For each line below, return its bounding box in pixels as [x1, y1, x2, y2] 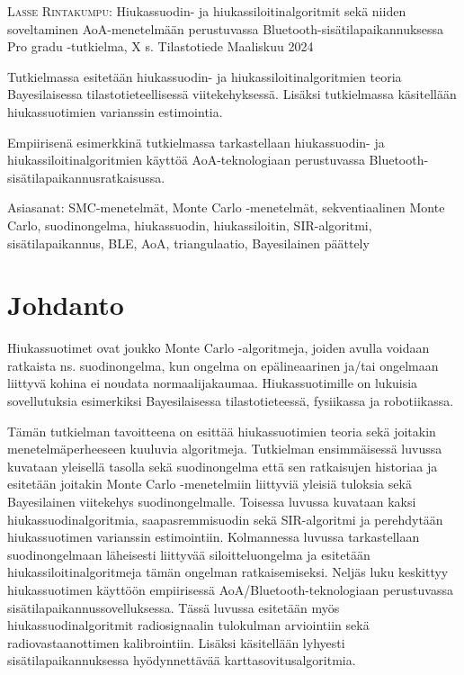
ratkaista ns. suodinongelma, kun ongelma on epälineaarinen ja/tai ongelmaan [7, 355, 439, 374]
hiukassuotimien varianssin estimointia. [7, 102, 223, 121]
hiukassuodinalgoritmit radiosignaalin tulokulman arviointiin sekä [7, 616, 370, 634]
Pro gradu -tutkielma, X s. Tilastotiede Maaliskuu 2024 [7, 37, 314, 56]
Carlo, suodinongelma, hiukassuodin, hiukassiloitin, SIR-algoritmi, [7, 215, 372, 234]
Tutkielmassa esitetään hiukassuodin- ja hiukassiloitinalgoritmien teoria [7, 67, 402, 85]
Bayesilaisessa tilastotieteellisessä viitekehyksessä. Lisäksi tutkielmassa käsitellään [7, 85, 457, 103]
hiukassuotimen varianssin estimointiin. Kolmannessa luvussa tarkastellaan [7, 527, 420, 546]
